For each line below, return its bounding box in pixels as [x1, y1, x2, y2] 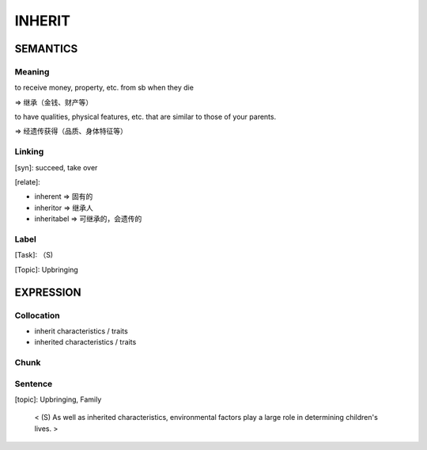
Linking [14, 147, 44, 158]
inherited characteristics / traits [34, 337, 137, 347]
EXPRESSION [14, 285, 81, 299]
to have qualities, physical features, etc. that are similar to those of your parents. [14, 112, 277, 122]
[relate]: [14, 177, 41, 187]
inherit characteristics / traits [34, 326, 128, 336]
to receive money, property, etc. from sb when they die [14, 83, 194, 93]
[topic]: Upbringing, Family [14, 395, 102, 404]
